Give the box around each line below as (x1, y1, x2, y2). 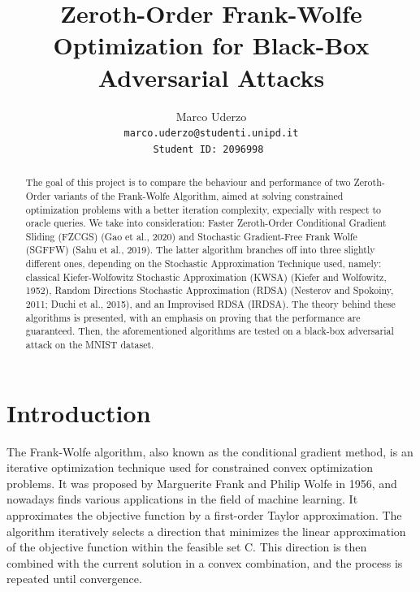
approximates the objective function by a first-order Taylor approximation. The (6, 507, 402, 524)
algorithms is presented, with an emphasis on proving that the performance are (25, 310, 361, 324)
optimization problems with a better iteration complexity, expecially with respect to (25, 202, 382, 216)
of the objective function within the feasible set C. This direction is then (6, 538, 367, 555)
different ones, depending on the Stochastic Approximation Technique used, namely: (25, 257, 382, 270)
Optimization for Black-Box (53, 28, 370, 62)
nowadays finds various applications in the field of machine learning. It (6, 490, 358, 508)
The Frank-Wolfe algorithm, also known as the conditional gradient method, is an (6, 443, 414, 460)
